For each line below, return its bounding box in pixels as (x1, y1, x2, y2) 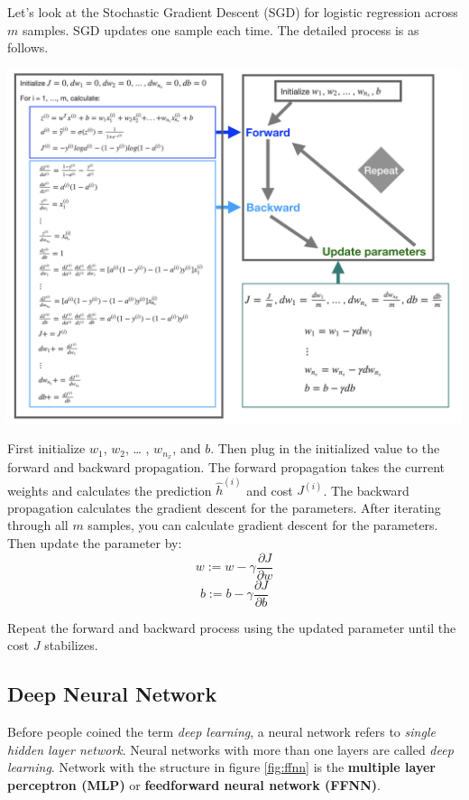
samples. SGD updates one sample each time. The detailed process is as (22, 20, 419, 39)
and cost (246, 480, 293, 499)
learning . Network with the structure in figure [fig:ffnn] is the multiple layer (7, 758, 436, 777)
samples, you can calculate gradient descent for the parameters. (87, 516, 438, 535)
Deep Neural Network (7, 680, 217, 708)
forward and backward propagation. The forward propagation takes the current (7, 458, 446, 477)
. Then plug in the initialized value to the (210, 439, 440, 458)
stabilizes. (44, 636, 98, 655)
